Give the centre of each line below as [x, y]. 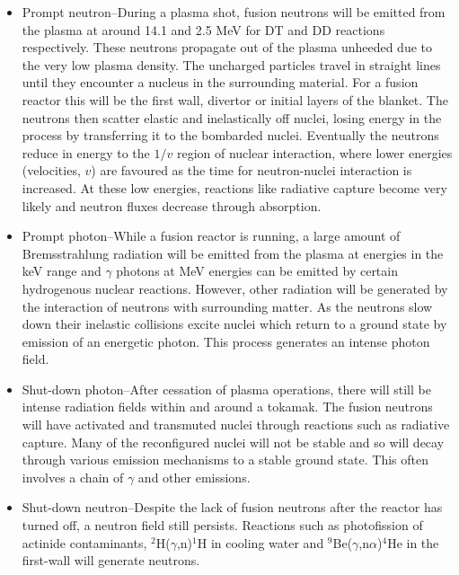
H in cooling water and [260, 542]
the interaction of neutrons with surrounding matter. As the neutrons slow [227, 306]
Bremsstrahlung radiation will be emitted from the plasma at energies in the [233, 253]
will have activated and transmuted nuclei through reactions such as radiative [236, 425]
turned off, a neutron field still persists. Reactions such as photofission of [222, 525]
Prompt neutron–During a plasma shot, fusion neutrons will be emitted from [234, 12]
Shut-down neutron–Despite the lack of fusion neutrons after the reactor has [232, 507]
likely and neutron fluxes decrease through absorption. [172, 205]
